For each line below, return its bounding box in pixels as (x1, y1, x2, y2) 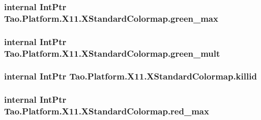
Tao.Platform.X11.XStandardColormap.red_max (4, 105, 209, 117)
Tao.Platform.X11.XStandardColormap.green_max (4, 12, 218, 24)
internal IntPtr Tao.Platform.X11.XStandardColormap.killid (4, 70, 257, 83)
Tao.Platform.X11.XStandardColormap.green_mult (4, 47, 220, 59)
